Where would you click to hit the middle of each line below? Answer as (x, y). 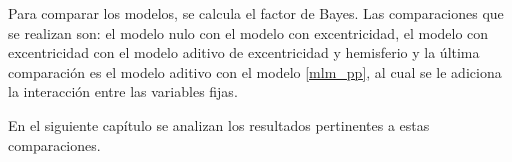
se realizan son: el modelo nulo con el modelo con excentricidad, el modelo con (248, 32)
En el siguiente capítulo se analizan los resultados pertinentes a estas (219, 124)
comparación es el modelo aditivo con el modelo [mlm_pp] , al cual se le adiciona (255, 71)
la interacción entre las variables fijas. (123, 91)
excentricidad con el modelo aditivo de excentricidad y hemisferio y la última (244, 52)
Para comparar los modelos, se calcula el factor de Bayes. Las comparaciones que (256, 13)
